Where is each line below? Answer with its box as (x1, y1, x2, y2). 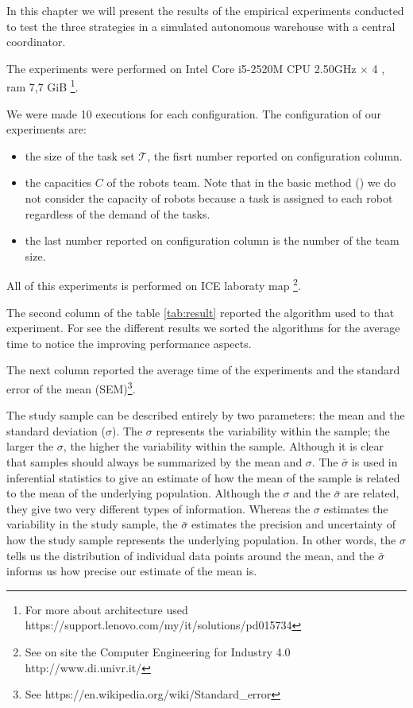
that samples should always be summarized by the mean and (6, 454, 303, 470)
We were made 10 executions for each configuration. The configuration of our (6, 105, 381, 122)
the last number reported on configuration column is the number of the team (25, 232, 399, 249)
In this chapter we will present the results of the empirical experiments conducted (6, 2, 404, 18)
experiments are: (6, 121, 87, 137)
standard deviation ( (6, 422, 106, 439)
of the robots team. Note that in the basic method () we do (106, 174, 396, 191)
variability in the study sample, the (6, 516, 178, 532)
